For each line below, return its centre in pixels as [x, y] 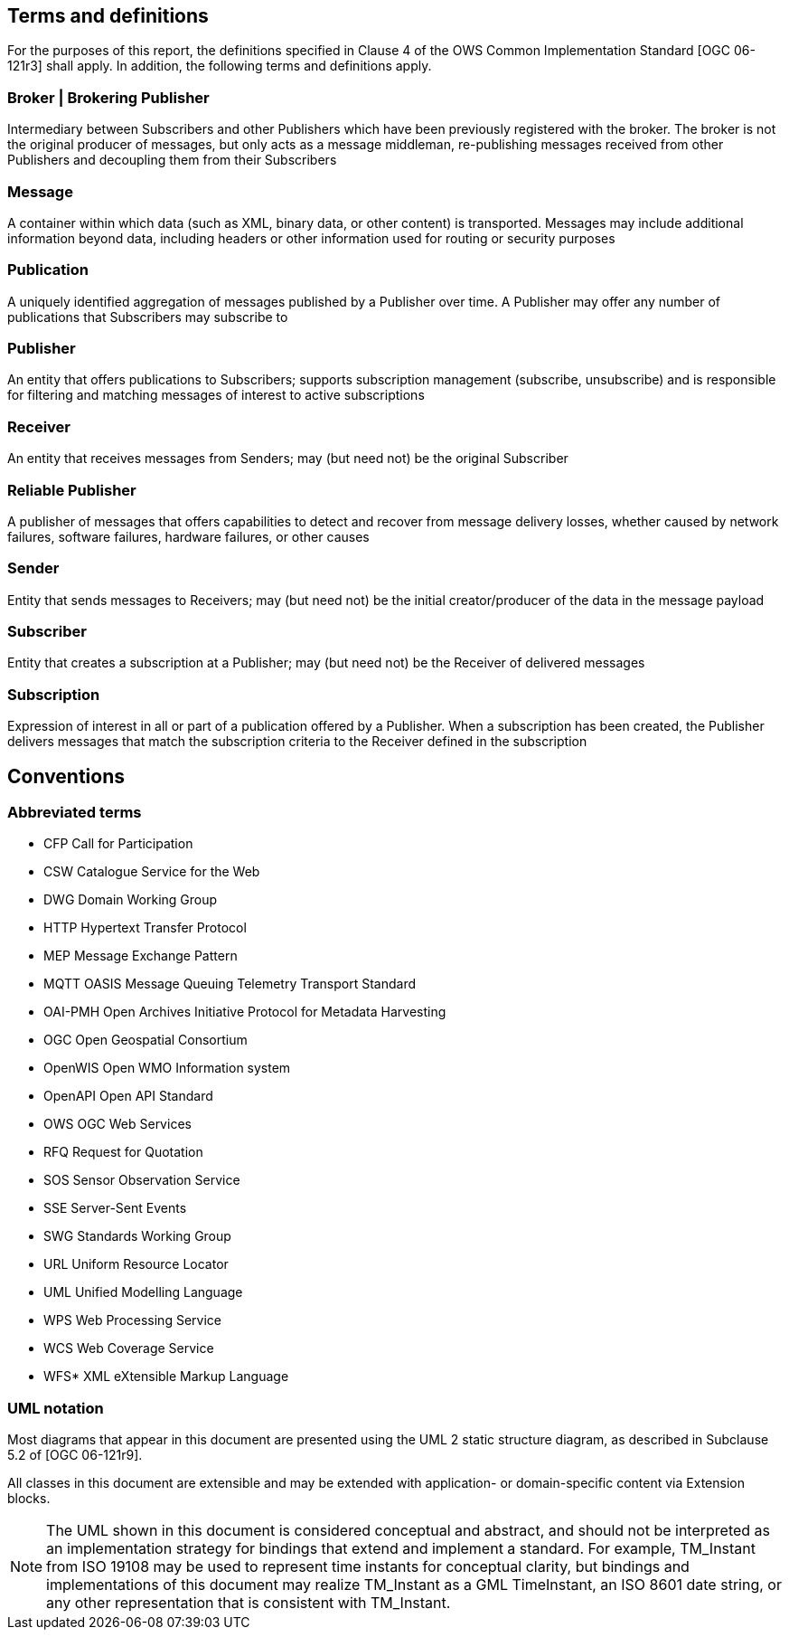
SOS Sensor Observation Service [142, 1180]
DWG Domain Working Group [131, 900]
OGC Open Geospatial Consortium [146, 1040]
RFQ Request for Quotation [123, 1152]
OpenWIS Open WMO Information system [167, 1068]
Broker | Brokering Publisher [108, 97]
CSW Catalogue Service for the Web [152, 872]
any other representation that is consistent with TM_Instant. [249, 1603]
